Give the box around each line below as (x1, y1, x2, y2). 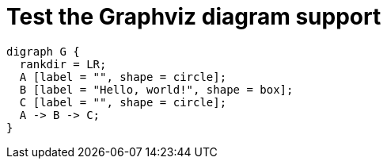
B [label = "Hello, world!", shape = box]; (19, 82, 294, 96)
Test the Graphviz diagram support (6, 3, 381, 30)
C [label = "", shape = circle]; (19, 95, 227, 109)
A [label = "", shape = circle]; (19, 70, 227, 83)
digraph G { (6, 44, 80, 58)
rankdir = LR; (19, 57, 107, 71)
